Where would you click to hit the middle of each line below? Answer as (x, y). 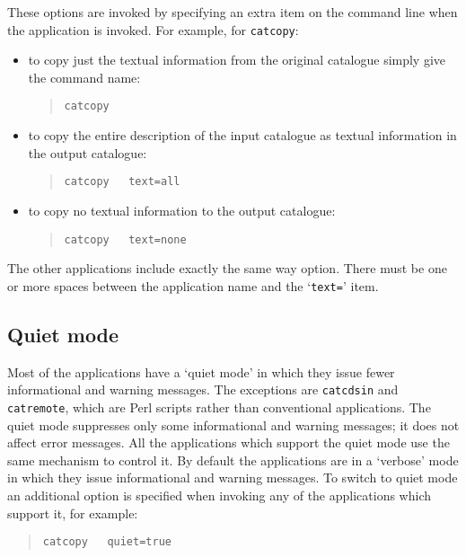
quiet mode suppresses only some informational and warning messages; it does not (233, 424)
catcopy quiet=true (107, 542)
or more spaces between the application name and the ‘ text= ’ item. (193, 285)
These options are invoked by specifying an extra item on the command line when (233, 12)
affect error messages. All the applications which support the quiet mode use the (229, 442)
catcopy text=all (122, 182)
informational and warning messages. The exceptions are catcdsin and (203, 389)
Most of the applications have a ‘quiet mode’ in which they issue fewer (201, 371)
